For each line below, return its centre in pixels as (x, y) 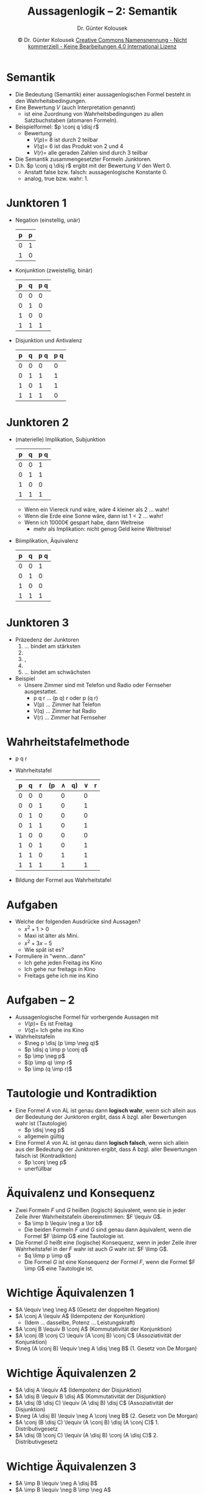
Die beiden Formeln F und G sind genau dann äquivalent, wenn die (108, 1230)
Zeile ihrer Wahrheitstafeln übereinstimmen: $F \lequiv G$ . (89, 1216)
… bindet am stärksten (52, 646)
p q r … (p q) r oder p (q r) (66, 698)
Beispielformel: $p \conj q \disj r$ (57, 127)
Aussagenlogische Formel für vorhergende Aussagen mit (87, 1017)
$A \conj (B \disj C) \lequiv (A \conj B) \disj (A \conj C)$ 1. (87, 1422)
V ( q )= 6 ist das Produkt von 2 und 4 (78, 146)
